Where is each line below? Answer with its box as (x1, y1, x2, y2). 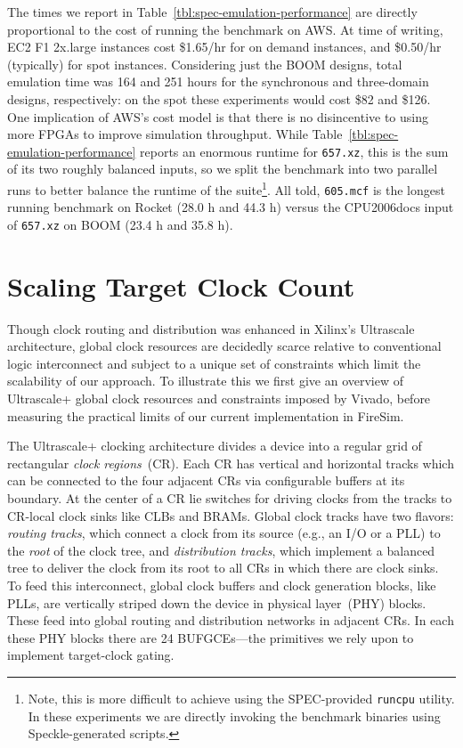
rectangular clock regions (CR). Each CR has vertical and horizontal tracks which (7, 453, 454, 472)
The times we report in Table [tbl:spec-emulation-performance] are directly (7, 3, 418, 20)
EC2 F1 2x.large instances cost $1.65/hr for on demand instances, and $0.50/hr (7, 37, 442, 56)
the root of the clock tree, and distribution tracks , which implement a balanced (7, 541, 435, 559)
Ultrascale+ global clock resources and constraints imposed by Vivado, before (7, 389, 431, 408)
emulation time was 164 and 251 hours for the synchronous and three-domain (7, 72, 429, 91)
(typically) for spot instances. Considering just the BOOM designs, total (7, 54, 402, 73)
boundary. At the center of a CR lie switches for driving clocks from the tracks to (7, 489, 452, 508)
